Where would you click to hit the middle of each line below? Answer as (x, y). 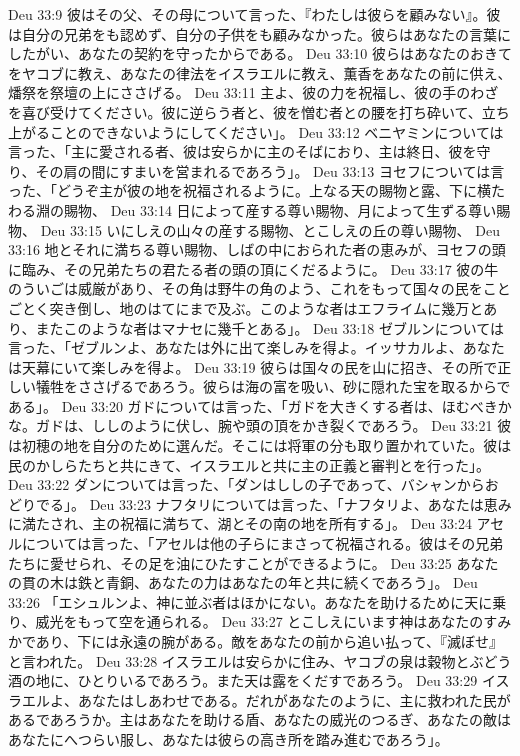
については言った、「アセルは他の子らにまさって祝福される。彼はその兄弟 (262, 543)
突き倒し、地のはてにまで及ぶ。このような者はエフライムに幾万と (266, 307)
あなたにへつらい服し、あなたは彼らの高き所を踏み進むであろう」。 (228, 738)
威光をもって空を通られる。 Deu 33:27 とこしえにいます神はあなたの (259, 621)
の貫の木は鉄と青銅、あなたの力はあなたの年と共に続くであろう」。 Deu (243, 582)
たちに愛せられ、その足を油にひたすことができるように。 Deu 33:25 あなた (253, 562)
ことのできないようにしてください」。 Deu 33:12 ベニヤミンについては (276, 131)
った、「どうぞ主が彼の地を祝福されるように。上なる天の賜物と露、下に (242, 190)
